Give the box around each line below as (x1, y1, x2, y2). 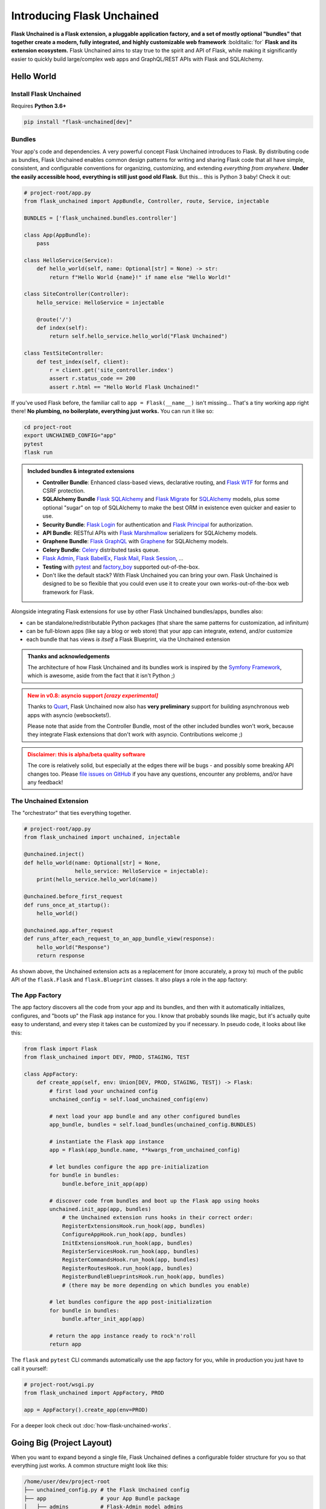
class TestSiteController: (24, 350, 104, 357)
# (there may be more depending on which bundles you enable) (62, 1281, 251, 1289)
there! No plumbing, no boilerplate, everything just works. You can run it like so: (11, 407, 214, 415)
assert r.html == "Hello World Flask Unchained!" (49, 383, 199, 391)
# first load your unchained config (49, 1087, 158, 1094)
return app (49, 1341, 81, 1348)
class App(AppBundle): (24, 231, 91, 238)
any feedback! (27, 779, 63, 786)
